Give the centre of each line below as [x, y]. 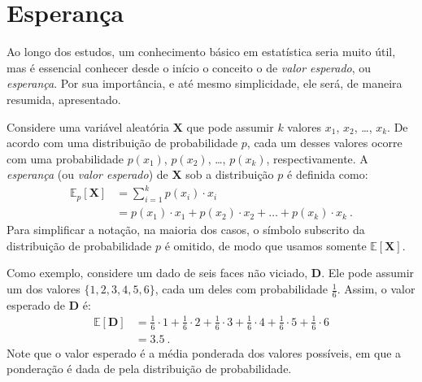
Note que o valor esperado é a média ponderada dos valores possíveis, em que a [204, 352]
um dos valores [44, 289]
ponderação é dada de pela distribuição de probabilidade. [149, 369]
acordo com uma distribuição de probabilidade [122, 143]
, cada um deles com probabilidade [241, 289]
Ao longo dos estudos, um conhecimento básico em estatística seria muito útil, [201, 52]
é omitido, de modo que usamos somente [265, 245]
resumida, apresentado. [64, 99]
